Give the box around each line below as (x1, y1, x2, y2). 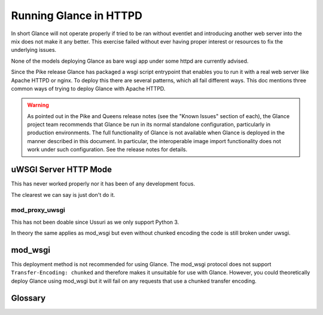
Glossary (11, 293, 46, 303)
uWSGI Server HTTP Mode (11, 165, 112, 175)
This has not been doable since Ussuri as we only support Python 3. (11, 218, 179, 226)
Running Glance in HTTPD (11, 9, 143, 22)
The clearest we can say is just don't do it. (11, 191, 115, 198)
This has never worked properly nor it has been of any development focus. (11, 180, 196, 187)
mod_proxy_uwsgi (11, 206, 66, 214)
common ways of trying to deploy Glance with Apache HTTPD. (11, 85, 166, 92)
